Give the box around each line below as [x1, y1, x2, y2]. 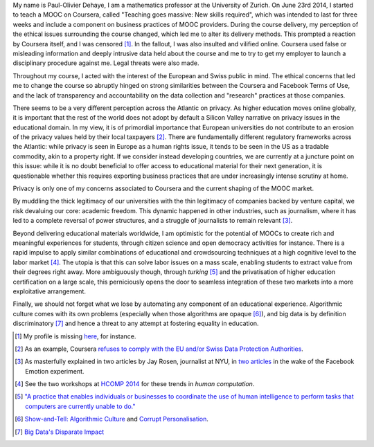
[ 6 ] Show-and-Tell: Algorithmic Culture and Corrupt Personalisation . [15, 415, 209, 423]
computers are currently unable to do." [25, 402, 136, 410]
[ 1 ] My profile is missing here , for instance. [15, 332, 136, 340]
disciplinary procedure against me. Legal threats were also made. [12, 59, 200, 67]
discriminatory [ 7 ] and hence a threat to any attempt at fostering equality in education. [12, 319, 259, 328]
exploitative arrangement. [12, 287, 87, 295]
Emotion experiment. [25, 367, 84, 375]
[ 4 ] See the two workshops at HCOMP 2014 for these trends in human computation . [15, 380, 255, 388]
